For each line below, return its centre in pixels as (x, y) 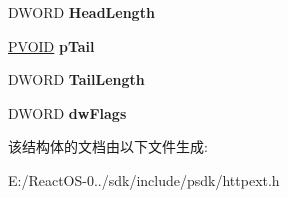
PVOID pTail (51, 45)
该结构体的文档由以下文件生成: (108, 146)
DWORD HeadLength (81, 12)
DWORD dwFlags (67, 112)
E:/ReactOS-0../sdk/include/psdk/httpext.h (144, 179)
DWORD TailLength (76, 79)
